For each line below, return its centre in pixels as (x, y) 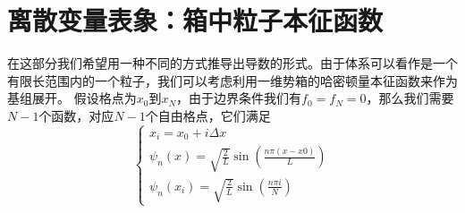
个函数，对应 (76, 115)
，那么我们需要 (410, 98)
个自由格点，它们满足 (208, 115)
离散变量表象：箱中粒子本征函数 (195, 20)
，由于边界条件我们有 (239, 98)
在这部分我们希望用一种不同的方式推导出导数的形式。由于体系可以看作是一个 (232, 63)
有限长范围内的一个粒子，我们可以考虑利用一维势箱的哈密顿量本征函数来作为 (232, 80)
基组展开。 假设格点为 (72, 98)
